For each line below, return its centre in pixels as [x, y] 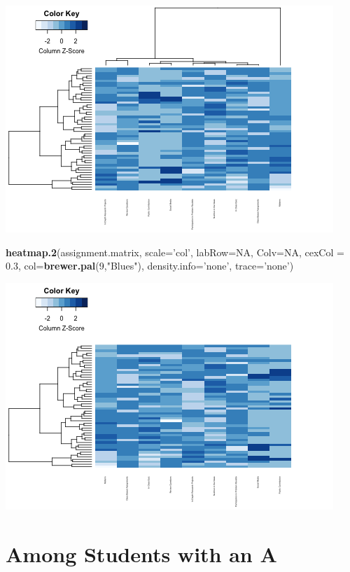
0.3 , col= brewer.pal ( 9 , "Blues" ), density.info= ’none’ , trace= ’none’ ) [150, 266]
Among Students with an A [141, 553]
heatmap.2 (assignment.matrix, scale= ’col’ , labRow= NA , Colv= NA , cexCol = [175, 252]
